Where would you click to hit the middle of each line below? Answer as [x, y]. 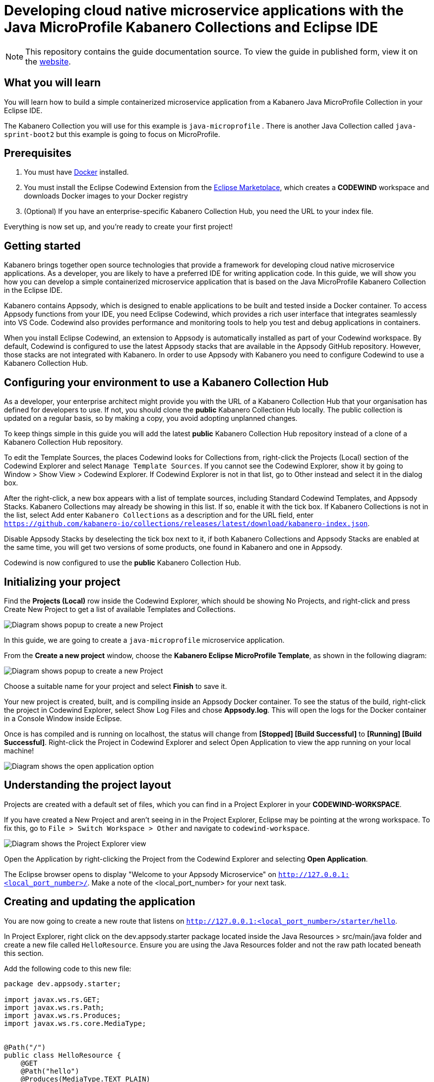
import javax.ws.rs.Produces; [63, 1015]
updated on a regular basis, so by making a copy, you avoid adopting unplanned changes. [151, 418]
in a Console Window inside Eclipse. [63, 718]
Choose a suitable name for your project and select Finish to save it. [116, 686]
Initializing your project [62, 582]
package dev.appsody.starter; [63, 983]
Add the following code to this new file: [68, 968]
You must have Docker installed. [76, 172]
